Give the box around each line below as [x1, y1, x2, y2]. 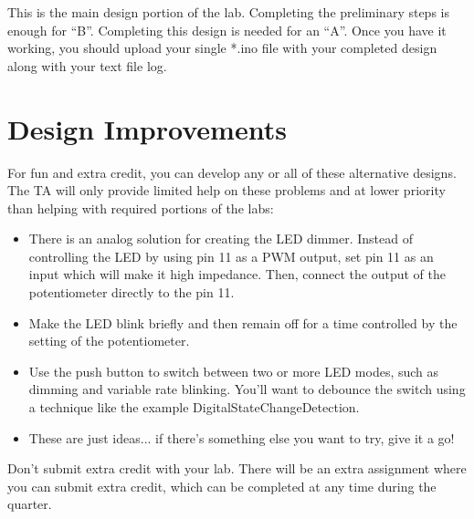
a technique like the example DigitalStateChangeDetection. [28, 398, 360, 417]
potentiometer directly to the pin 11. [28, 283, 235, 302]
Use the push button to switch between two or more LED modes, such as [28, 361, 439, 380]
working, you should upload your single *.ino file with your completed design [7, 38, 437, 57]
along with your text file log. [7, 56, 167, 75]
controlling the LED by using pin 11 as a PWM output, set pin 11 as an [28, 246, 434, 265]
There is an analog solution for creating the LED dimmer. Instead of [28, 229, 413, 248]
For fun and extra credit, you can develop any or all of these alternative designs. [7, 162, 457, 182]
